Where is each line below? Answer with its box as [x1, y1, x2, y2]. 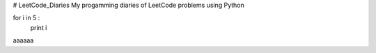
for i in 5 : [13, 14, 40, 22]
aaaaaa [13, 36, 34, 45]
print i [30, 23, 47, 31]
